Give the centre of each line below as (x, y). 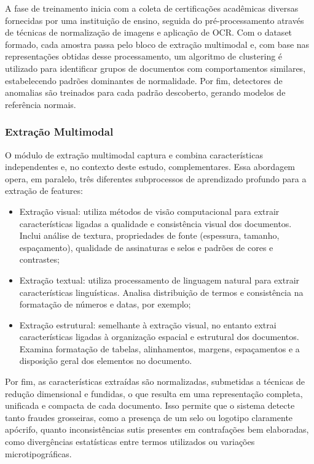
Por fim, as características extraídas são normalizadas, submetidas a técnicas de (155, 381)
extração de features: (44, 191)
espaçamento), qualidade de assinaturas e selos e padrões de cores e (146, 247)
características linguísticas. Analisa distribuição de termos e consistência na (161, 292)
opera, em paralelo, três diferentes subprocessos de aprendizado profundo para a (156, 178)
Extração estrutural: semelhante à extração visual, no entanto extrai (148, 324)
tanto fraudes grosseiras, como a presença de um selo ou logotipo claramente (149, 417)
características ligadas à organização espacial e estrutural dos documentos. (159, 337)
